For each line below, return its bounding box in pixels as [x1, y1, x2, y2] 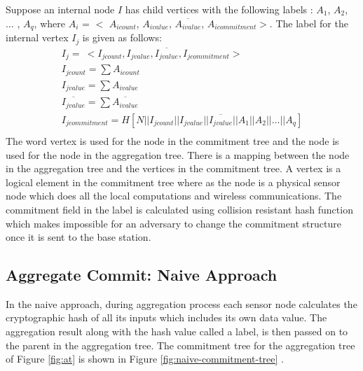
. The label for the [269, 15, 348, 30]
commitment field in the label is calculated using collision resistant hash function [6, 202, 353, 216]
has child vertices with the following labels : [125, 2, 313, 16]
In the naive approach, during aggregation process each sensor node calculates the [6, 296, 357, 311]
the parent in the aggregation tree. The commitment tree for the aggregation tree [6, 337, 355, 352]
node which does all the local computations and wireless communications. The [6, 188, 342, 203]
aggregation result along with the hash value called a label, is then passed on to [6, 324, 348, 339]
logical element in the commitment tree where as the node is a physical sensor [6, 174, 341, 189]
